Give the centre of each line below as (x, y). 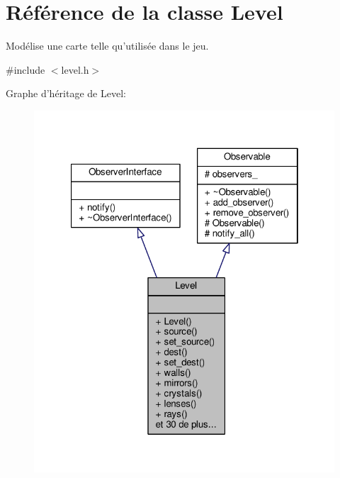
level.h (75, 69)
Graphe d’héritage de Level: (66, 93)
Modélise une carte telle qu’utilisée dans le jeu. (107, 46)
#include (25, 69)
